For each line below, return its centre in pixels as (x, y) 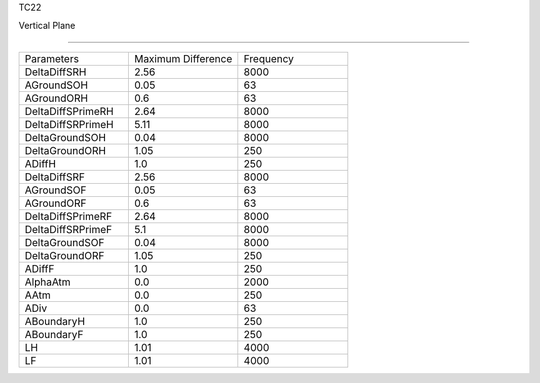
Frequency (269, 58)
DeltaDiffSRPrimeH (69, 124)
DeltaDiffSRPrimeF (68, 229)
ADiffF (39, 268)
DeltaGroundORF (64, 255)
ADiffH (40, 163)
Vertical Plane (47, 26)
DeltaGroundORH (65, 150)
